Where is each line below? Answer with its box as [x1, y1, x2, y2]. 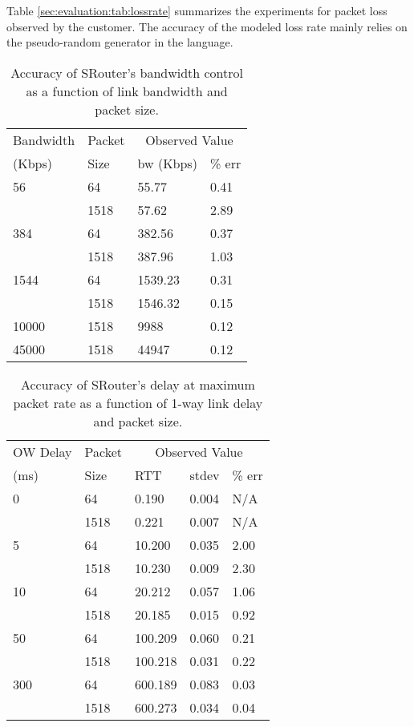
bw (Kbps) [137, 153, 197, 172]
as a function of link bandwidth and [26, 81, 228, 100]
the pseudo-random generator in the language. [6, 34, 233, 50]
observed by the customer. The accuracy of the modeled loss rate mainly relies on [6, 18, 408, 34]
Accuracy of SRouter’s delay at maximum [20, 374, 255, 394]
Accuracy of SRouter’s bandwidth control [10, 63, 244, 82]
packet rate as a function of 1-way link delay [13, 393, 263, 412]
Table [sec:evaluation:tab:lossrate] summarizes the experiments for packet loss [6, 2, 388, 18]
